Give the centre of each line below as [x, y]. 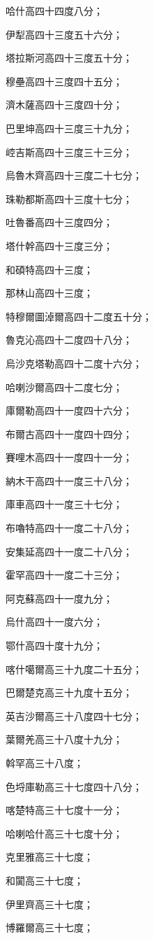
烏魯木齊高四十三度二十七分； [74, 175]
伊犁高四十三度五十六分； [64, 34]
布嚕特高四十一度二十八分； [69, 528]
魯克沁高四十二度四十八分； [69, 340]
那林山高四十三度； [49, 293]
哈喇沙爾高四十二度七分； [64, 387]
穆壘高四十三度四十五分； [64, 81]
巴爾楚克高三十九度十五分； [69, 692]
